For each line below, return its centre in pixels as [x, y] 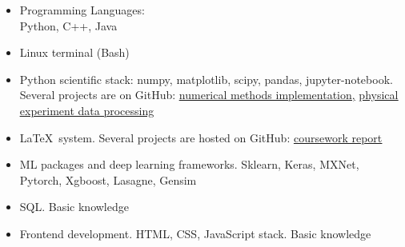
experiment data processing [87, 110]
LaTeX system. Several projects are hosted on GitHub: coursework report [201, 137]
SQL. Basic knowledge [74, 207]
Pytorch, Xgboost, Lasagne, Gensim [108, 179]
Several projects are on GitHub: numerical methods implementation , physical [209, 95]
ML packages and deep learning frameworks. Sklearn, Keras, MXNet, [189, 164]
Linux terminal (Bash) [74, 52]
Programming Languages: [82, 10]
